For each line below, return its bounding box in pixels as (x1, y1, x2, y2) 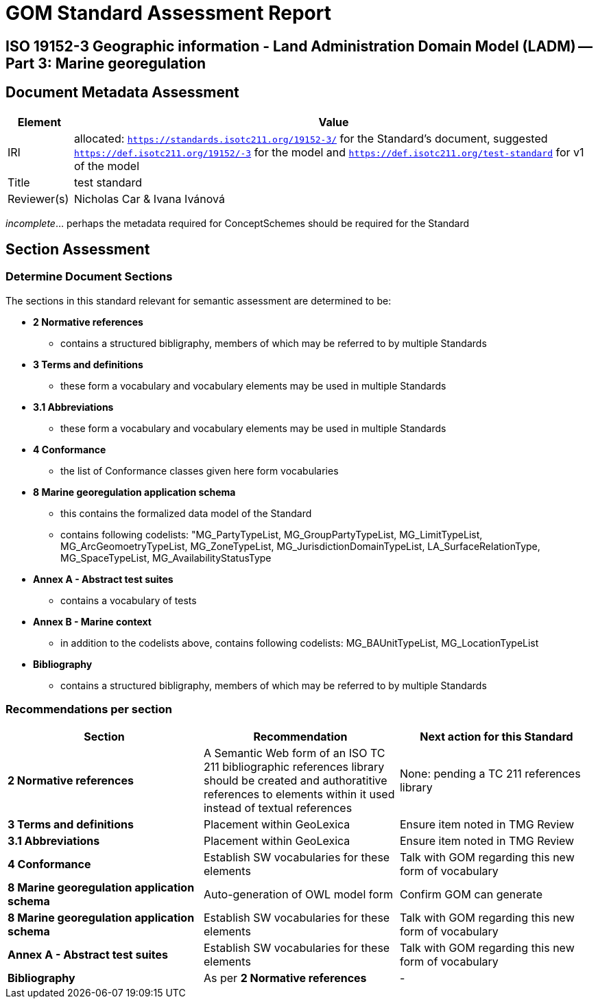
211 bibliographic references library (203, 759, 385, 774)
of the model (73, 158, 140, 173)
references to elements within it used (203, 787, 395, 801)
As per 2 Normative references (203, 970, 367, 985)
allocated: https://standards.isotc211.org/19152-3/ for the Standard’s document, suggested (73, 131, 548, 145)
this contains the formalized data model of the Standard (60, 507, 312, 519)
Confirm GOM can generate (399, 887, 542, 901)
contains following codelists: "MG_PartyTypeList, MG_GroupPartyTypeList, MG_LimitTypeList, (60, 528, 483, 540)
